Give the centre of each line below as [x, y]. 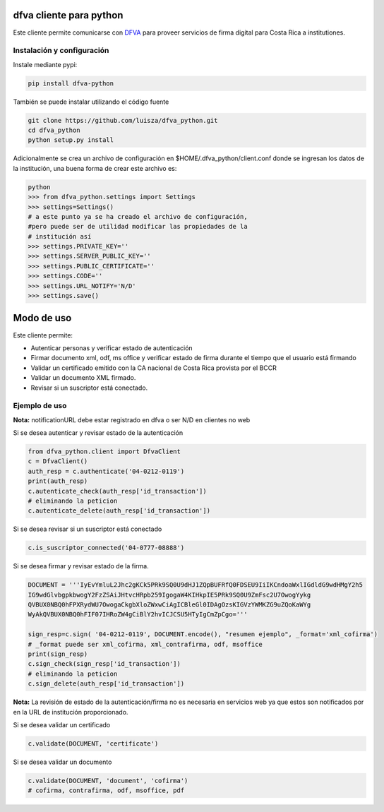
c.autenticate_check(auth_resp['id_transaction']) [118, 491]
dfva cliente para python [68, 15]
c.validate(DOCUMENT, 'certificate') [93, 744]
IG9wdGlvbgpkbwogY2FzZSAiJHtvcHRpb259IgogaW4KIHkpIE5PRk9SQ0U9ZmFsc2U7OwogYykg [169, 595]
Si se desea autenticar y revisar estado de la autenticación [98, 433]
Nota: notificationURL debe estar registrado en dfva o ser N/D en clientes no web [132, 419]
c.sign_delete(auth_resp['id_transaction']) [106, 684]
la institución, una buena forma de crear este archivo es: [95, 168]
